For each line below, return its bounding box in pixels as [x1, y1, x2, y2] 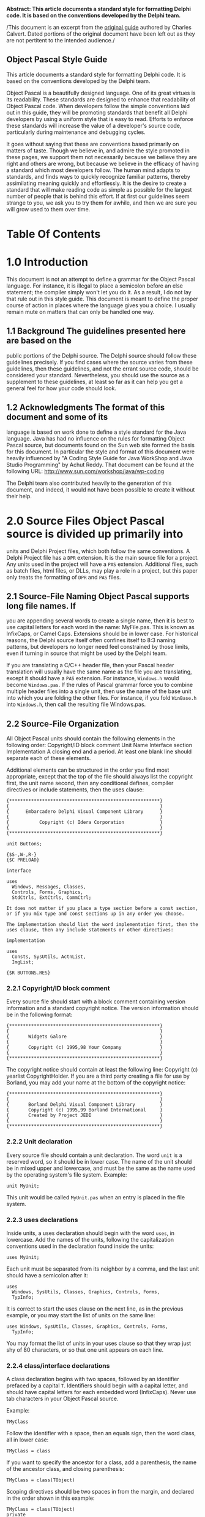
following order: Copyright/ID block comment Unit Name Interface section [6, 742, 193, 749]
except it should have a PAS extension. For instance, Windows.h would [6, 675, 179, 682]
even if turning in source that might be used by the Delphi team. [6, 649, 167, 657]
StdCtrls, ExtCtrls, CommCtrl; [12, 895, 92, 901]
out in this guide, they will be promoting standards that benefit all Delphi [6, 109, 188, 116]
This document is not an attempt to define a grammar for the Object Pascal [6, 275, 195, 283]
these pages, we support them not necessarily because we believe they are [6, 153, 197, 160]
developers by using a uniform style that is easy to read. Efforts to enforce [6, 115, 194, 122]
